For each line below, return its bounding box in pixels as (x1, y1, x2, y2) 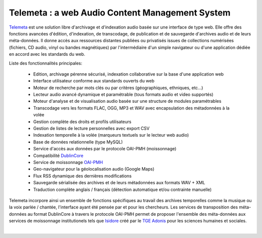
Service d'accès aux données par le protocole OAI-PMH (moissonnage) (33, 146, 177, 152)
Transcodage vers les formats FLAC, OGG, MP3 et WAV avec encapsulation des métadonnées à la (33, 105, 230, 111)
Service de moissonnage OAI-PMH (33, 159, 103, 165)
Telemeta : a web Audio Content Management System (9, 7, 230, 18)
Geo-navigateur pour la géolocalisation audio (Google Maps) (33, 166, 155, 172)
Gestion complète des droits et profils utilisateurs (33, 119, 131, 125)
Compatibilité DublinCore (33, 153, 83, 159)
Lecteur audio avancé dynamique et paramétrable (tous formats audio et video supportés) (33, 92, 213, 97)
